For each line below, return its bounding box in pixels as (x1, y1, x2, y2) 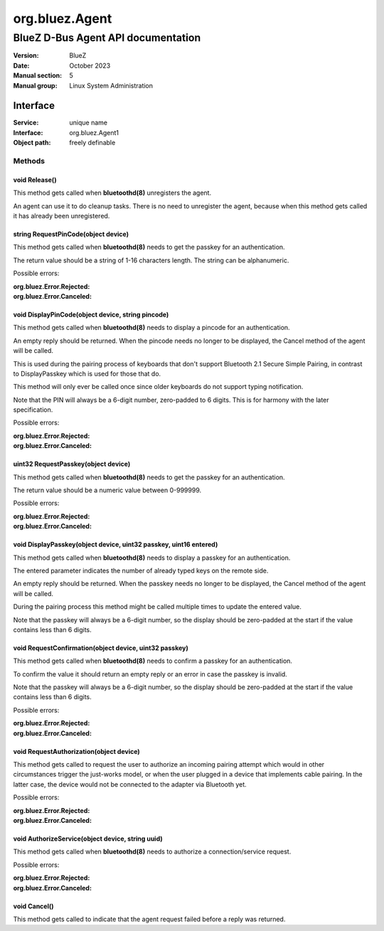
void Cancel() (13, 902, 54, 910)
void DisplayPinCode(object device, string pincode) (13, 310, 169, 319)
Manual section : (13, 71, 63, 80)
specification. (13, 405, 53, 414)
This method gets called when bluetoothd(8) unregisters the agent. (13, 188, 212, 197)
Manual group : (13, 81, 58, 90)
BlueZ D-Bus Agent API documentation (13, 31, 201, 44)
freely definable (69, 139, 116, 147)
